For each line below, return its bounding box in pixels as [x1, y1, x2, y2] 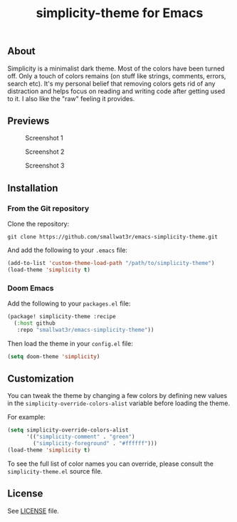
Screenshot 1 [25, 134, 63, 142]
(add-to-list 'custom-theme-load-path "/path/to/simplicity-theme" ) [7, 260, 215, 267]
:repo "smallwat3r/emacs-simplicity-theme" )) [16, 326, 154, 333]
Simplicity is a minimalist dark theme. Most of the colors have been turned [7, 64, 225, 73]
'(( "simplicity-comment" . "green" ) [26, 433, 135, 441]
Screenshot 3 [25, 162, 65, 170]
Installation [7, 182, 58, 194]
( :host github [14, 320, 56, 327]
